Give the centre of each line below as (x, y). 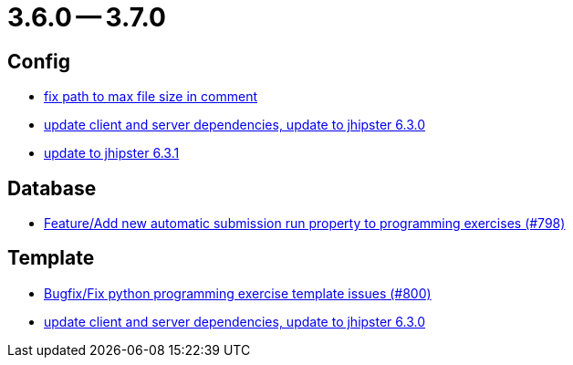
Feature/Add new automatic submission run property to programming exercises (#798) (305, 224)
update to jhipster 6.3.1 (112, 153)
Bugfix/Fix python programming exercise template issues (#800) (238, 293)
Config (39, 61)
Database (52, 188)
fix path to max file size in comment (151, 97)
